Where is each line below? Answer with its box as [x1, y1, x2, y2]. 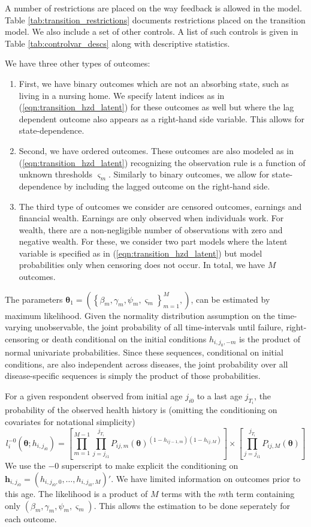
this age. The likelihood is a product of [5, 487, 148, 499]
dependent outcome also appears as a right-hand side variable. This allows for [19, 112, 305, 125]
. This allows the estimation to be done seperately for [93, 499, 291, 511]
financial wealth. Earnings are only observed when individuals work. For [19, 212, 284, 224]
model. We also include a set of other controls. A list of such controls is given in [5, 25, 298, 38]
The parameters [5, 293, 63, 305]
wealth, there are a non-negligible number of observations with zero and [19, 223, 283, 236]
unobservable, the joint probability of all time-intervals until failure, [34, 321, 283, 333]
